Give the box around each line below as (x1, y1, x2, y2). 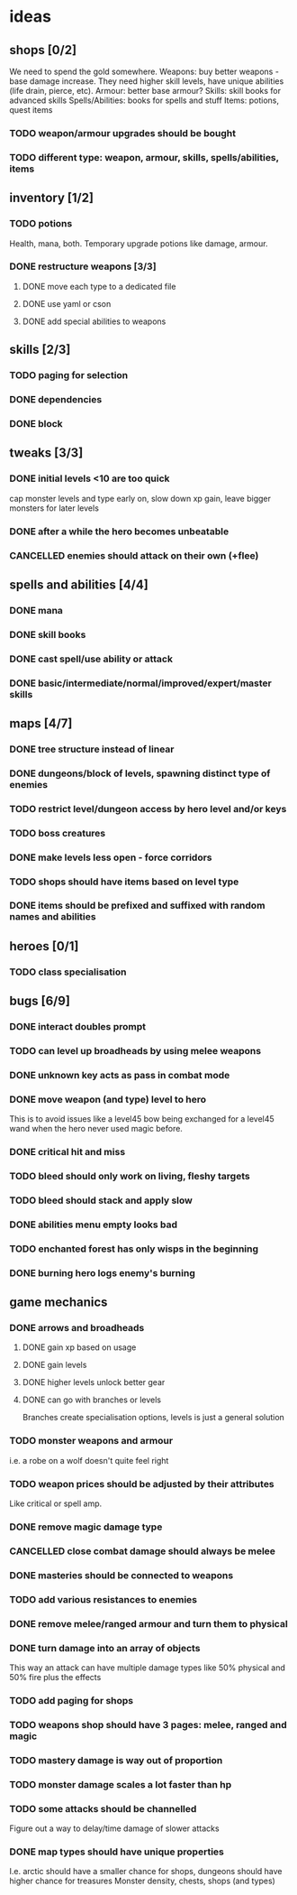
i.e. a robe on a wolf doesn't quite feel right (9, 1455, 169, 1465)
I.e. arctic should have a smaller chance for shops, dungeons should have (9, 1866, 283, 1877)
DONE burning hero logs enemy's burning (9, 1266, 195, 1279)
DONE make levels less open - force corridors (9, 851, 213, 864)
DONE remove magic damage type (9, 1521, 163, 1533)
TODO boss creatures (9, 827, 106, 839)
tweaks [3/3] (9, 445, 84, 461)
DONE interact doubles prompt (9, 1021, 147, 1033)
